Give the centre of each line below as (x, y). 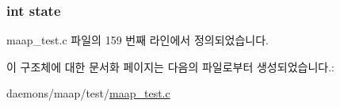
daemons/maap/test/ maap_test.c (88, 93)
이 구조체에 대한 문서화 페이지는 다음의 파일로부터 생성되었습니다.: (170, 66)
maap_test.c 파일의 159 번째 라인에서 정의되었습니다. (138, 40)
